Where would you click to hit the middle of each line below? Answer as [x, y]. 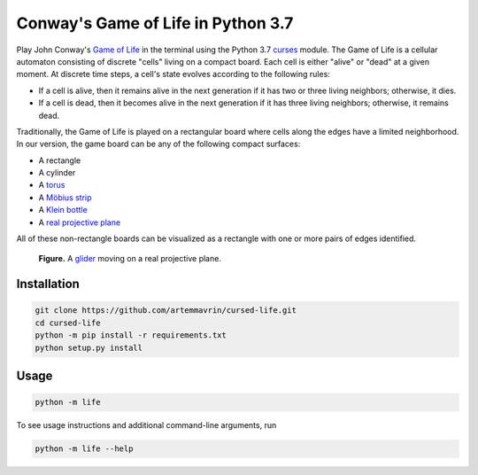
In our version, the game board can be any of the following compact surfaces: [158, 144]
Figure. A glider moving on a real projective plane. [130, 259]
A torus [52, 185]
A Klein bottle [63, 210]
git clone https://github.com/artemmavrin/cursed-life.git [166, 311]
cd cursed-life [68, 323]
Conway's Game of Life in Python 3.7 [155, 23]
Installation [48, 284]
